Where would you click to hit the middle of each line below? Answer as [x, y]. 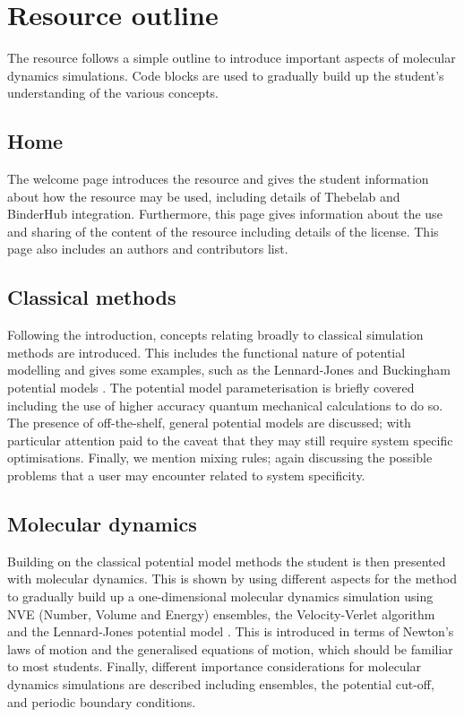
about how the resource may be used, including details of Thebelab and [204, 196]
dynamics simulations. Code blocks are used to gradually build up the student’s [226, 75]
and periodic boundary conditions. [102, 701]
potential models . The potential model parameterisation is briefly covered [211, 388]
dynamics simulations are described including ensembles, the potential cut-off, [221, 683]
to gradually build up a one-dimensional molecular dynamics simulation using [220, 596]
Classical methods [92, 297]
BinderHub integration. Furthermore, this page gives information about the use [225, 214]
